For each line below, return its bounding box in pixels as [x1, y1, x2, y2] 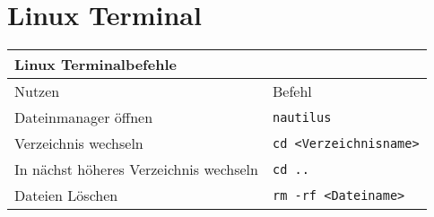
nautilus [272, 109, 332, 125]
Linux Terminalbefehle [14, 54, 177, 75]
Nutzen [14, 81, 60, 102]
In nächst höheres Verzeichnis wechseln [14, 159, 258, 180]
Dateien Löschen [14, 185, 118, 206]
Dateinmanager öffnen [14, 107, 153, 128]
